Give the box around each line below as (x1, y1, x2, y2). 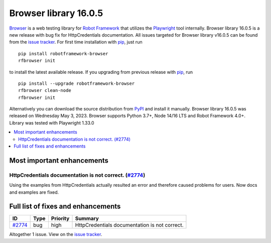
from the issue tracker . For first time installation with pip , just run (9, 39, 143, 45)
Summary (75, 215, 99, 222)
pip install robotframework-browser (18, 51, 108, 56)
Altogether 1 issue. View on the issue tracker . (9, 231, 102, 237)
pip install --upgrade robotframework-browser (18, 80, 135, 86)
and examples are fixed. (9, 189, 59, 195)
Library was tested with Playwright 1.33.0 (9, 119, 95, 126)
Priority (51, 215, 70, 222)
